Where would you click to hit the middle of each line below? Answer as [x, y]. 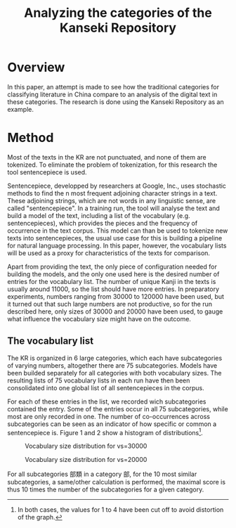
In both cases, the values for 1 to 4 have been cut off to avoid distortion [120, 510]
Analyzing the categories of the [118, 13]
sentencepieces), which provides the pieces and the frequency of [103, 223]
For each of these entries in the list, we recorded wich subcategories [107, 401]
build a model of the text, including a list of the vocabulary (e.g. [99, 215]
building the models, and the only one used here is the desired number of [113, 274]
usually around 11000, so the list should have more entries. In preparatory [113, 289]
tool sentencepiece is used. [47, 172]
